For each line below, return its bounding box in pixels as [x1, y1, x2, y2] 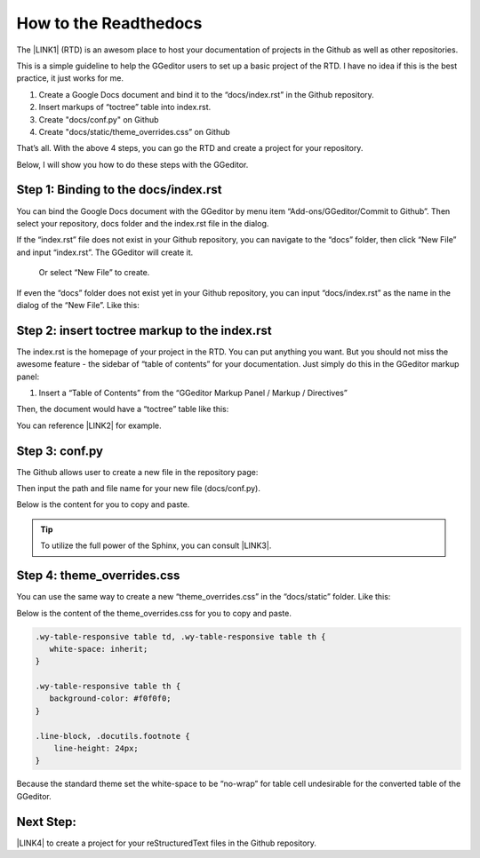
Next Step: [16, 814, 77, 830]
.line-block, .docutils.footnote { [35, 731, 190, 741]
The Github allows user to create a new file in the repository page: [16, 466, 259, 477]
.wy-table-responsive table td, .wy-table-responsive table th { [35, 632, 326, 641]
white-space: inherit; [49, 644, 148, 654]
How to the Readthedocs [16, 13, 203, 33]
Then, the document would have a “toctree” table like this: [16, 404, 229, 415]
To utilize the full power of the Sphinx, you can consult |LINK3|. [40, 540, 272, 551]
